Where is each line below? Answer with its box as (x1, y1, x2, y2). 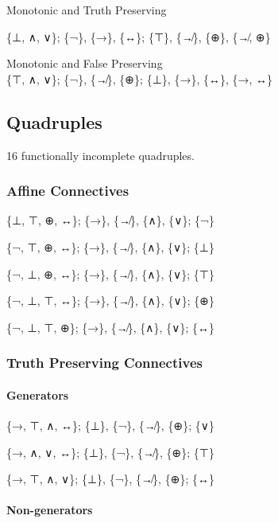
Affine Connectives (6, 181, 129, 201)
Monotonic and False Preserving (6, 55, 163, 72)
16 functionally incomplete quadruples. (6, 146, 195, 163)
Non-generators (6, 502, 93, 518)
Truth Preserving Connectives (6, 353, 203, 373)
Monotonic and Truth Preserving (6, 2, 167, 18)
